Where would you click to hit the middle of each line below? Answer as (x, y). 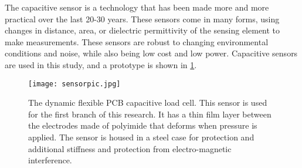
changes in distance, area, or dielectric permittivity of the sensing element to (142, 30)
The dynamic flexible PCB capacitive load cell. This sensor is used (148, 103)
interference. (50, 160)
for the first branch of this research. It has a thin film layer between (150, 114)
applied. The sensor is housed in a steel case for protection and (141, 137)
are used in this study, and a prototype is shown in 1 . (101, 64)
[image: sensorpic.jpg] (74, 84)
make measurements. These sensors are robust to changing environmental (137, 41)
